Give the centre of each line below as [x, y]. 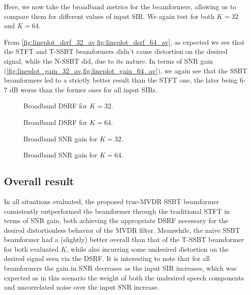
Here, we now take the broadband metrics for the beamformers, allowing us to [120, 6]
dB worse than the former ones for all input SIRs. [84, 89]
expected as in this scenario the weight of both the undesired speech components [124, 277]
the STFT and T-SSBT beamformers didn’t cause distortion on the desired [116, 51]
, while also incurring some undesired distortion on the [148, 249]
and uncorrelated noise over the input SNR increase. [82, 287]
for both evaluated [31, 249]
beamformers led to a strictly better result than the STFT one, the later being [121, 80]
